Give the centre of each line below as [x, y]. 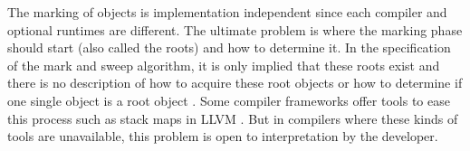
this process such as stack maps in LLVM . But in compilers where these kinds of [233, 118]
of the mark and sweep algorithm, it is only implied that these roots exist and [224, 65]
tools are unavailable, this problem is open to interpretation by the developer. [223, 136]
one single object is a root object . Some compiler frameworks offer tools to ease [229, 100]
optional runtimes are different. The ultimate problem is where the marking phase [235, 29]
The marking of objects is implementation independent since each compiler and [227, 12]
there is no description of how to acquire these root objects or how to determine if [235, 83]
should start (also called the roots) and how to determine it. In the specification [229, 47]
